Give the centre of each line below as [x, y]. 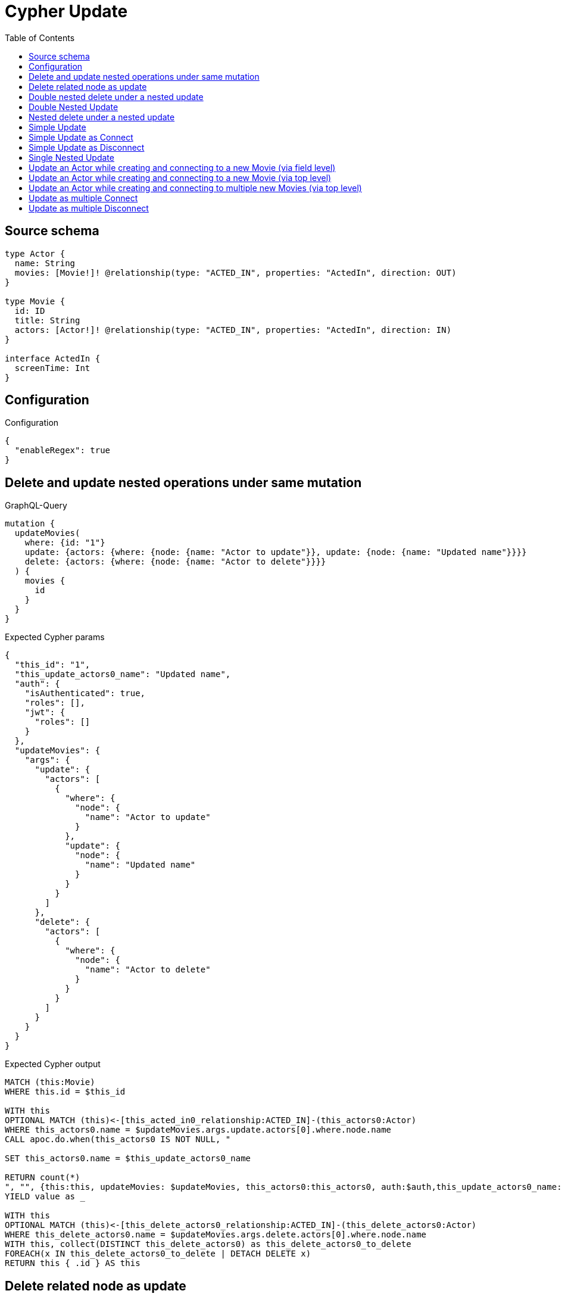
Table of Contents [40, 38]
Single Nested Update [71, 157]
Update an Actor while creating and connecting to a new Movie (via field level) [182, 167]
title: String [47, 320]
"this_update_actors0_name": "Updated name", [123, 674]
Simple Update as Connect [81, 137]
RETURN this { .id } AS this [73, 1263]
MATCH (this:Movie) [50, 1082]
